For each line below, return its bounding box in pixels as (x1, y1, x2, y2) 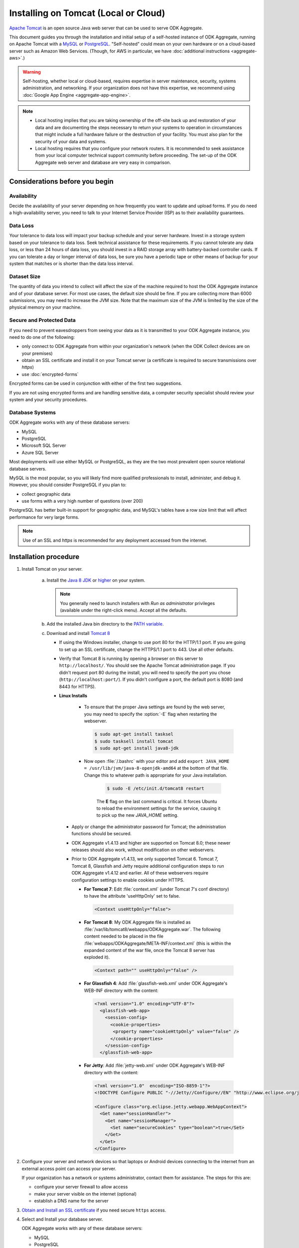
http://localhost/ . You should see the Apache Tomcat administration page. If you (59, 662, 235, 668)
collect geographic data (21, 491, 71, 497)
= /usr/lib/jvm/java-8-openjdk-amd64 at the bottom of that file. (84, 765, 228, 771)
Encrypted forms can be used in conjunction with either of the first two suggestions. (9, 380, 182, 386)
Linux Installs (59, 693, 87, 698)
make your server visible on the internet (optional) (34, 1191, 137, 1197)
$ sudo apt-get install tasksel (94, 731, 174, 737)
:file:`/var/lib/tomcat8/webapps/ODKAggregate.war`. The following (84, 926, 221, 932)
